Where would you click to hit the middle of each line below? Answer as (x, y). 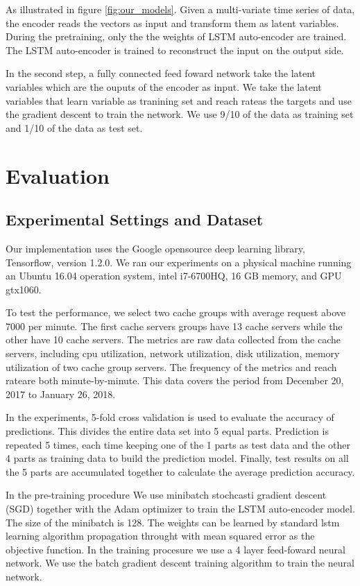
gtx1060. (24, 289)
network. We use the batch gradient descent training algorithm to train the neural (180, 563)
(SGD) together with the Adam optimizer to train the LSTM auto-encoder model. (180, 509)
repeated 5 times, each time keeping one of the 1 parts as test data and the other (178, 444)
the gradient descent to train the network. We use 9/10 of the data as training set (180, 114)
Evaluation (58, 175)
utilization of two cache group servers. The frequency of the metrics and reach (171, 367)
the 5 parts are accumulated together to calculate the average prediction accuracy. (180, 471)
